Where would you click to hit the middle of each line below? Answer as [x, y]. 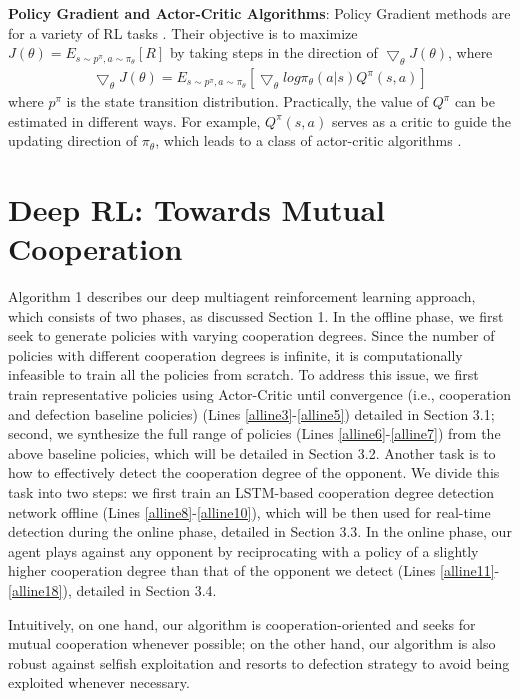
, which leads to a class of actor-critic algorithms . [308, 140]
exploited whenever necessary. [99, 682]
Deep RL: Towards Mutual [197, 208]
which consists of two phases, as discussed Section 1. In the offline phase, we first [256, 315]
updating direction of [73, 140]
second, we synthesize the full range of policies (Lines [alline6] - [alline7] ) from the [254, 433]
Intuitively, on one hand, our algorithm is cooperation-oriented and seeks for [242, 623]
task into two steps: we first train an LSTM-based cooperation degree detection [251, 492]
